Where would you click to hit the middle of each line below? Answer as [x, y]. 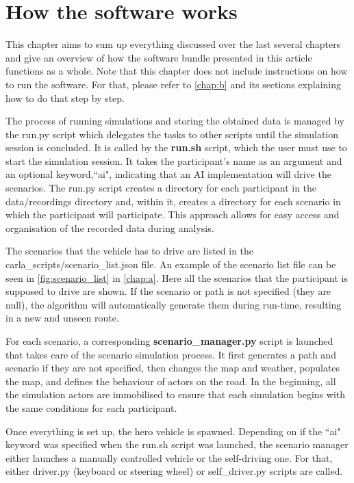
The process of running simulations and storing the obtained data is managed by [175, 121]
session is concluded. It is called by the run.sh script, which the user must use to [176, 147]
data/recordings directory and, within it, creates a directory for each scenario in [173, 201]
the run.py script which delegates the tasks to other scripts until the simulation [172, 134]
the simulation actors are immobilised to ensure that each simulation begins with [176, 394]
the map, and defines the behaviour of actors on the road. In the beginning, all [171, 381]
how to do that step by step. [65, 97]
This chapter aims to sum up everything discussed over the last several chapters [173, 44]
